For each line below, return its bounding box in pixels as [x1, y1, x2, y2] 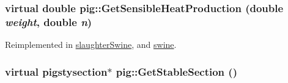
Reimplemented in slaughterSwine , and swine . [5, 38, 177, 51]
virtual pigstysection [5, 64, 108, 79]
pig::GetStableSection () [116, 64, 237, 79]
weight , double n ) [5, 14, 92, 29]
